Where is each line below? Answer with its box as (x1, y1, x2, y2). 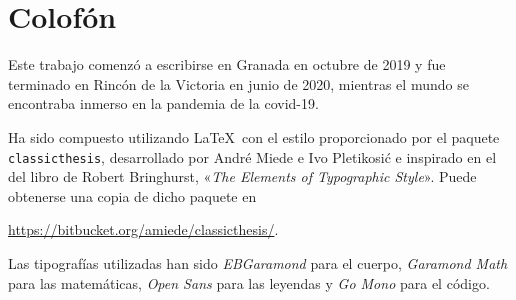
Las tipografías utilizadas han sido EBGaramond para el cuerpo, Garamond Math (8, 252, 508, 273)
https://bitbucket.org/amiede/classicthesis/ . (8, 219, 279, 240)
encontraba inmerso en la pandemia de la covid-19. (8, 93, 319, 114)
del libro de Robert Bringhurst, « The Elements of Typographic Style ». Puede (8, 166, 477, 187)
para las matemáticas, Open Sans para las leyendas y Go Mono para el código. (8, 272, 490, 293)
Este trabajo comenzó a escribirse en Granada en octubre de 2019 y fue (8, 54, 446, 75)
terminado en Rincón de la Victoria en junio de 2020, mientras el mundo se (8, 73, 469, 94)
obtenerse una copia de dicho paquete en (8, 185, 257, 206)
